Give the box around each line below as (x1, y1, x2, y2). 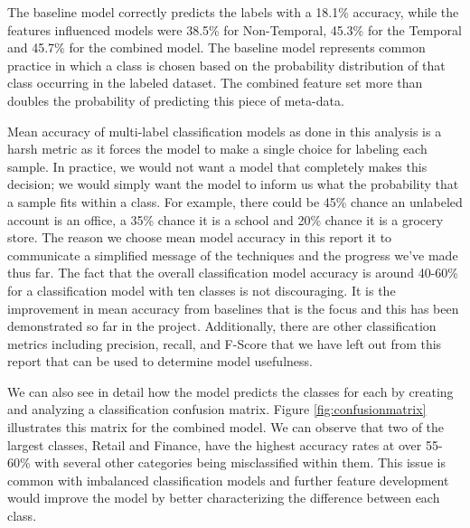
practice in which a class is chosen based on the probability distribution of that (7, 55, 446, 74)
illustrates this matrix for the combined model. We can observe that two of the (7, 418, 445, 437)
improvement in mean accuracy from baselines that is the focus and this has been (7, 298, 459, 317)
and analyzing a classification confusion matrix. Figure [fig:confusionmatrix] (7, 400, 427, 419)
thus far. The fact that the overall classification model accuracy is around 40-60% (7, 263, 458, 282)
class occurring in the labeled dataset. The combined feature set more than (7, 73, 423, 92)
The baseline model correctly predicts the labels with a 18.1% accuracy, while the (7, 3, 459, 21)
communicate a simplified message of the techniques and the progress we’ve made (7, 245, 458, 264)
